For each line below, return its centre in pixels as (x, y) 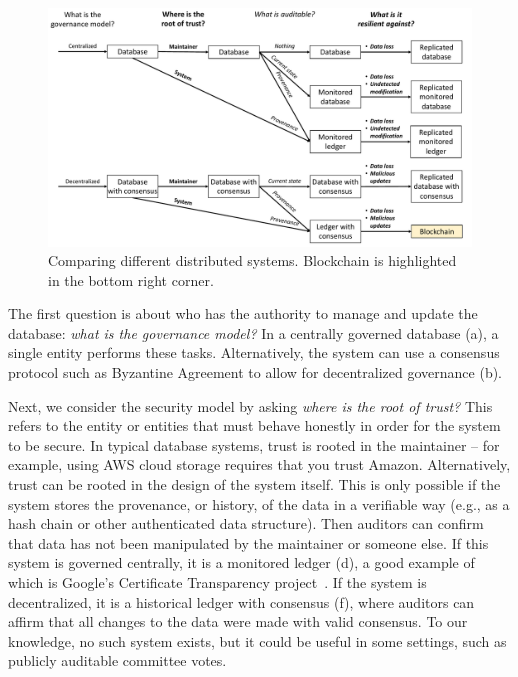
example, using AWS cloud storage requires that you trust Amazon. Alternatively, (259, 464)
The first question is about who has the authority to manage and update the (243, 313)
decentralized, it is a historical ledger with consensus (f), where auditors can (241, 601)
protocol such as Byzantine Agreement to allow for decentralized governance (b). (255, 372)
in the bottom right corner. (131, 279)
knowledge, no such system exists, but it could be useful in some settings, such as (257, 640)
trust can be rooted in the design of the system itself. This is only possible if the (254, 484)
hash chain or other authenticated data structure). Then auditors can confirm (246, 523)
